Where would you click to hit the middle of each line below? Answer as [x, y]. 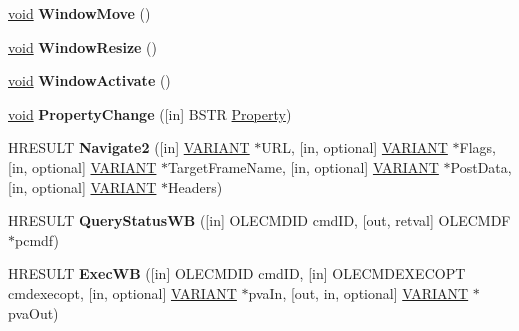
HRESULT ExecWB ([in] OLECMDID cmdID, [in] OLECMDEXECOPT [237, 273]
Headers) [195, 186]
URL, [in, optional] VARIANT [354, 147]
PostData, [481, 166]
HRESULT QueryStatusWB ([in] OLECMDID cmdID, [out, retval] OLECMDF [259, 220]
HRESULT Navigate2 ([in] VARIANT [129, 147]
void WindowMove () [79, 13]
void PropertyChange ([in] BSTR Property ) [150, 113]
